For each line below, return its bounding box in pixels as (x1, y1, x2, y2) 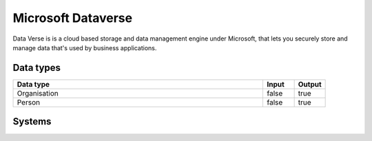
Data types (12, 62, 61, 74)
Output (298, 79, 322, 89)
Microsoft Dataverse (12, 10, 133, 25)
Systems (12, 116, 52, 127)
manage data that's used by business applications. (12, 43, 157, 52)
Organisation (17, 88, 59, 98)
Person (17, 97, 41, 107)
